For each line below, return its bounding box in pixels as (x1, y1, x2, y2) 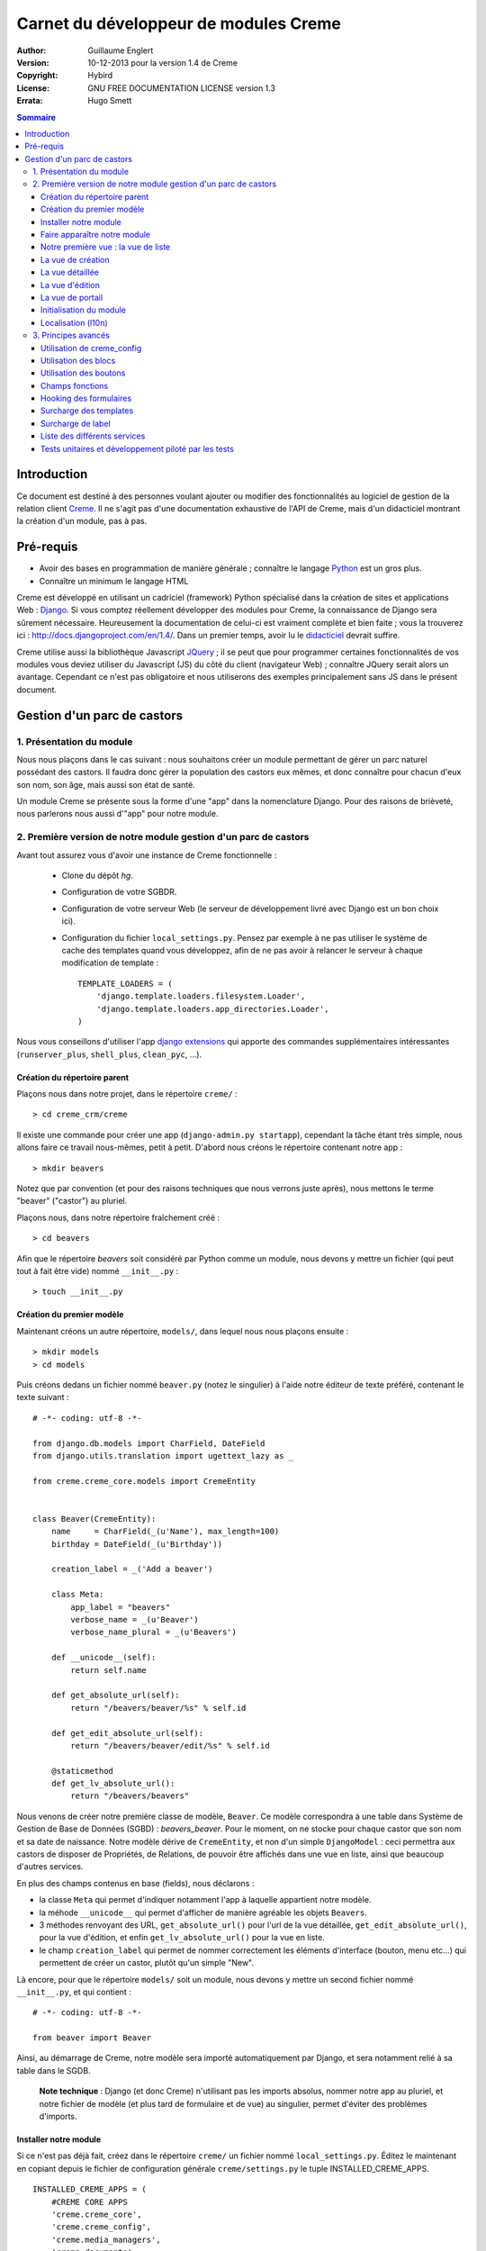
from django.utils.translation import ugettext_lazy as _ (32, 1451, 294, 1460)
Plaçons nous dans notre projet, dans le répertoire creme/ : (16, 1089, 238, 1099)
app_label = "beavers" (70, 1602, 171, 1612)
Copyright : (16, 70, 58, 81)
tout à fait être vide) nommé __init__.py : (16, 1266, 179, 1276)
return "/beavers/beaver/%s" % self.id (70, 1703, 247, 1713)
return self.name (70, 1665, 148, 1675)
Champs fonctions (40, 380, 108, 391)
